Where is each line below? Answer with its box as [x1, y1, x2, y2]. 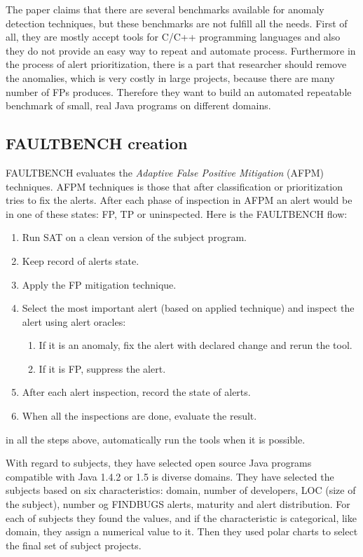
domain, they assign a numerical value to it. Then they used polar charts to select [6, 524, 358, 539]
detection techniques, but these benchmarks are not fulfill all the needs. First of [6, 15, 348, 30]
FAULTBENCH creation [6, 132, 188, 154]
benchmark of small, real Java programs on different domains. [6, 98, 271, 113]
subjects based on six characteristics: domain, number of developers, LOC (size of [6, 483, 356, 497]
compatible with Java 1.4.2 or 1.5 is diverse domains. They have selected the [6, 469, 334, 483]
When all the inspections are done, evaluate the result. [22, 408, 257, 423]
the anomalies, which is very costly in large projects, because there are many [6, 70, 335, 85]
